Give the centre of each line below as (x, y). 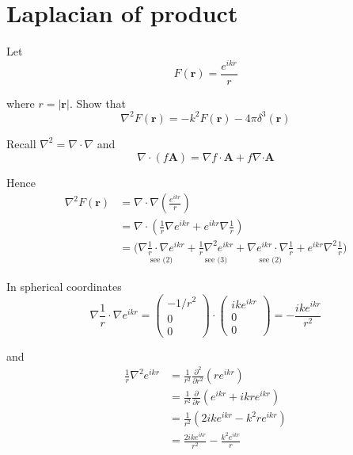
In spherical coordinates (64, 286)
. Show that (98, 103)
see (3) (216, 260)
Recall (21, 143)
